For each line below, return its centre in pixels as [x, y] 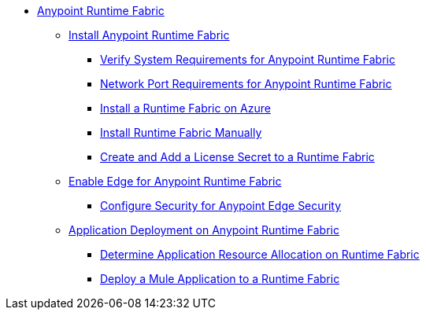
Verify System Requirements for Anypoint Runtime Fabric [248, 59]
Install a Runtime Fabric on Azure [185, 108]
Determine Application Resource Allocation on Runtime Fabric [260, 254]
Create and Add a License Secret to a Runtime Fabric [237, 157]
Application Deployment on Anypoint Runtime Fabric [204, 230]
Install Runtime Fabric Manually [181, 132]
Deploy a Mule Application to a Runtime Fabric [220, 279]
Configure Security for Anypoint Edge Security [221, 206]
